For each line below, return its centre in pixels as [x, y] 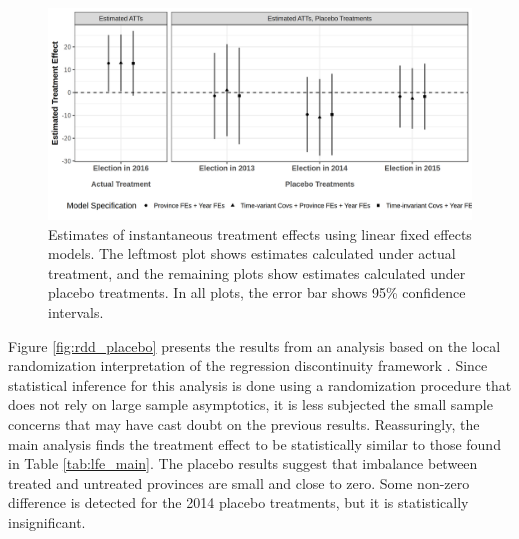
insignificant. [47, 521]
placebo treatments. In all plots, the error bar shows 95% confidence [257, 292]
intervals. [76, 311]
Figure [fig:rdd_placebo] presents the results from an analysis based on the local [254, 345]
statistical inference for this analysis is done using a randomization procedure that [260, 384]
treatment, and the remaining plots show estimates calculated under [257, 272]
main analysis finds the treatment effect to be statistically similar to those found [254, 443]
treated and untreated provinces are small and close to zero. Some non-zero [239, 482]
